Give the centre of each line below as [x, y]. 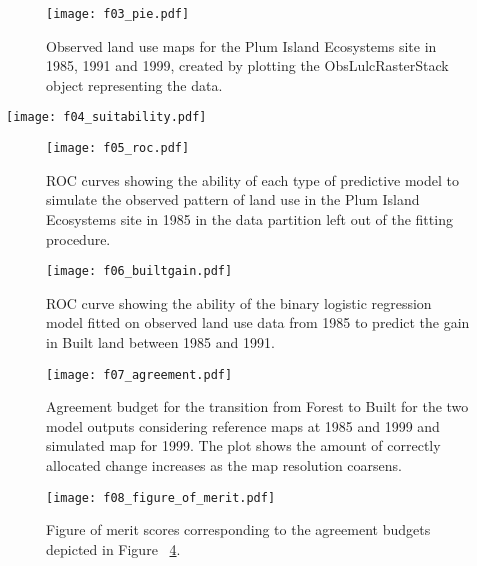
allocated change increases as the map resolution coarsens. [224, 465]
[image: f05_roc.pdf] [118, 148]
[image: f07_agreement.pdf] [139, 374]
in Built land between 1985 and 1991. [160, 341]
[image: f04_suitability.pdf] [106, 117]
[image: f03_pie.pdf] [118, 14]
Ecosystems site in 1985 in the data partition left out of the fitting [249, 218]
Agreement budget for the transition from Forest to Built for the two [257, 406]
